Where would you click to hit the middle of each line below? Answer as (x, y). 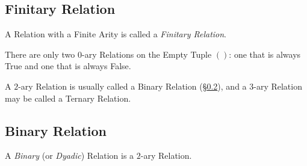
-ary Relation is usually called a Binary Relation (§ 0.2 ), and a (132, 86)
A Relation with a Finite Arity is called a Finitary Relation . (116, 34)
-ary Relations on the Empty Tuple (147, 54)
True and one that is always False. (68, 66)
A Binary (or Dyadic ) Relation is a (70, 155)
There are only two (40, 54)
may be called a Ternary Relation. (68, 98)
